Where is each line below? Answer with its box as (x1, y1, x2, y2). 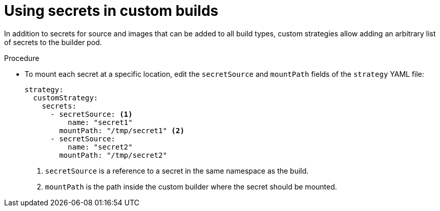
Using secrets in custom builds (4, 2, 219, 19)
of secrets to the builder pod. (4, 37, 102, 47)
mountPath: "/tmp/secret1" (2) (59, 126, 184, 135)
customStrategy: (33, 93, 98, 102)
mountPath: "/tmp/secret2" (59, 151, 167, 159)
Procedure (4, 53, 39, 62)
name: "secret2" (68, 142, 133, 151)
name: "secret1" (68, 118, 133, 126)
